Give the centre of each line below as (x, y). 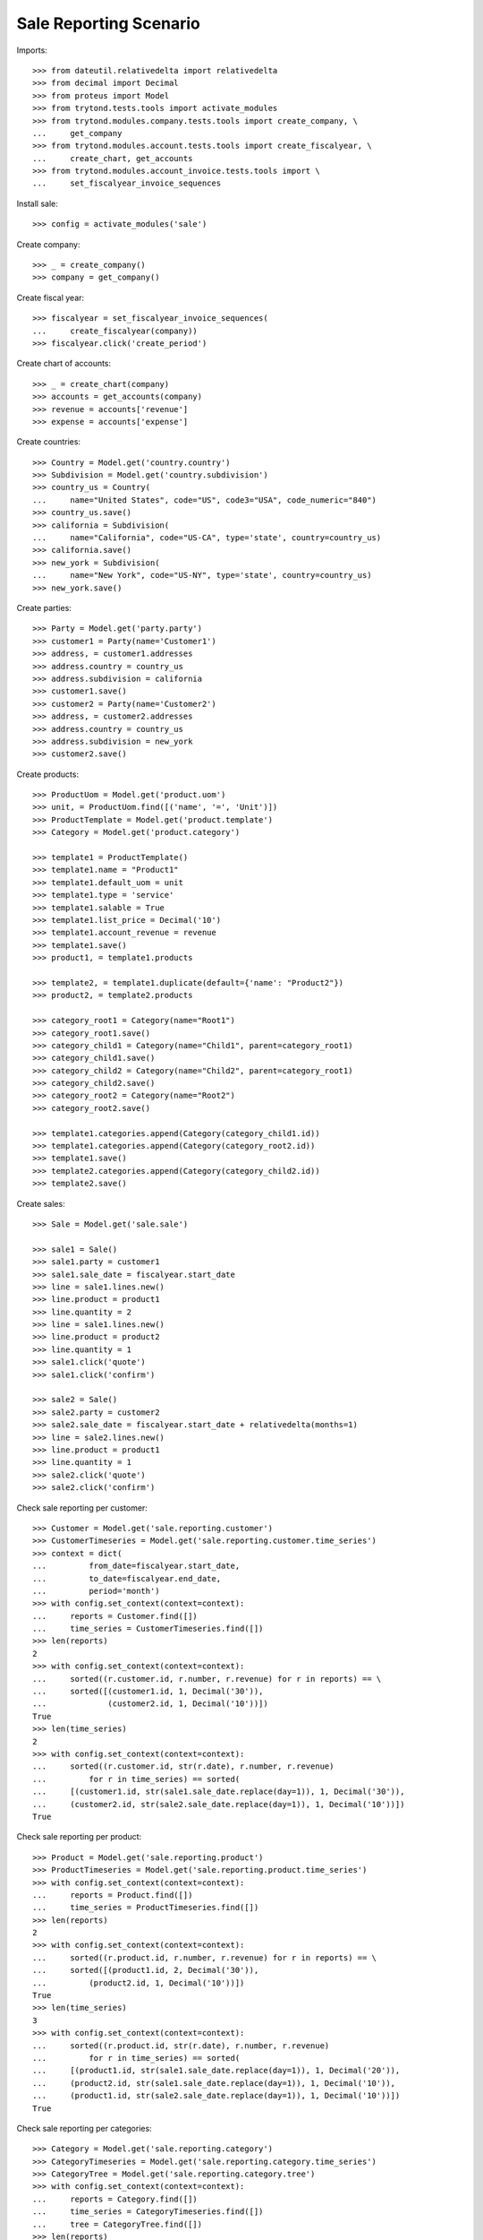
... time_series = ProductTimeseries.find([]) (146, 1908)
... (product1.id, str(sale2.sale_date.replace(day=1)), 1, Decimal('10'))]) (216, 2096)
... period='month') (96, 1591)
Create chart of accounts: (64, 364)
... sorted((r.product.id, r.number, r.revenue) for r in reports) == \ (205, 1957)
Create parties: (44, 608)
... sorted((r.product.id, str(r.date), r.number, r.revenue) (181, 2046)
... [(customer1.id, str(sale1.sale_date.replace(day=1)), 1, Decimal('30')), (219, 1792)
